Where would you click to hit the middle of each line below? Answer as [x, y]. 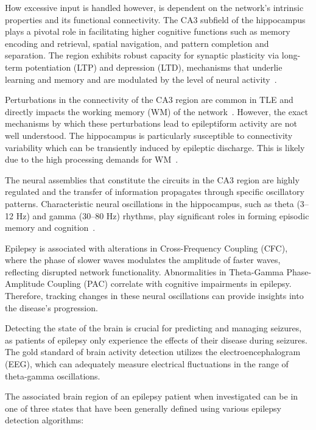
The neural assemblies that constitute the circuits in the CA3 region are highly [152, 179]
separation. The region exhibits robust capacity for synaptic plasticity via [142, 55]
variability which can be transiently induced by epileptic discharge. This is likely [155, 147]
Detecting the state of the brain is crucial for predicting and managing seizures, [153, 328]
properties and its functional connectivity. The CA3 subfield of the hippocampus [155, 19]
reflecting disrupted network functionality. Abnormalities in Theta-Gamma [144, 271]
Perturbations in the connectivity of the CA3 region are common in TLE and [149, 100]
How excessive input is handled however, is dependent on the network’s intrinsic [154, 7]
